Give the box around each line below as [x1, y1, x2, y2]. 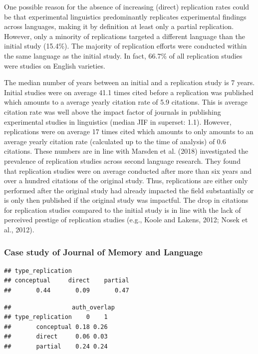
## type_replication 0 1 [4, 313, 108, 321]
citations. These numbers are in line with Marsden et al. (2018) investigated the [4, 146, 249, 156]
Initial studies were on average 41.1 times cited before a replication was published [4, 87, 254, 97]
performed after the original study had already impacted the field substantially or [4, 185, 254, 195]
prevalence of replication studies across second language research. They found [4, 155, 241, 166]
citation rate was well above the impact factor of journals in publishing [4, 106, 221, 117]
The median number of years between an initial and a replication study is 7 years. [4, 77, 255, 88]
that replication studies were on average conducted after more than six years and [4, 165, 252, 176]
